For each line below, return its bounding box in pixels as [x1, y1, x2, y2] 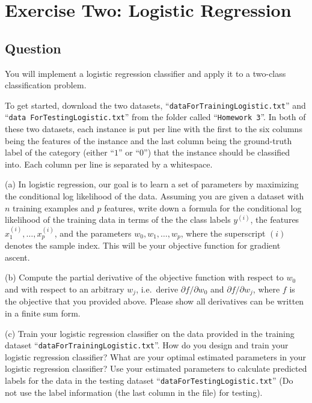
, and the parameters [54, 226, 132, 239]
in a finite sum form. [5, 306, 81, 319]
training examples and [13, 201, 94, 214]
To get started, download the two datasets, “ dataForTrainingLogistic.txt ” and [5, 98, 306, 111]
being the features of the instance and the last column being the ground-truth [5, 134, 292, 147]
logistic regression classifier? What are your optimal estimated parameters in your [5, 350, 306, 363]
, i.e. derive [136, 282, 179, 295]
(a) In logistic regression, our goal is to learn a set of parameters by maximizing [5, 178, 299, 190]
